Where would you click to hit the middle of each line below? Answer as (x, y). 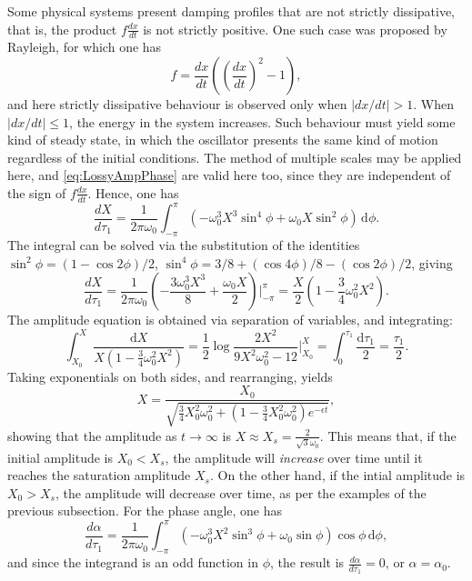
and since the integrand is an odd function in (133, 562)
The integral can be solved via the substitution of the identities (184, 245)
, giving (432, 262)
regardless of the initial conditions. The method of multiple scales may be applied (235, 157)
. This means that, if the (388, 435)
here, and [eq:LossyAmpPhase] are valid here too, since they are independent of (229, 175)
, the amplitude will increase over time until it (294, 457)
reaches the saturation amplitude (99, 475)
